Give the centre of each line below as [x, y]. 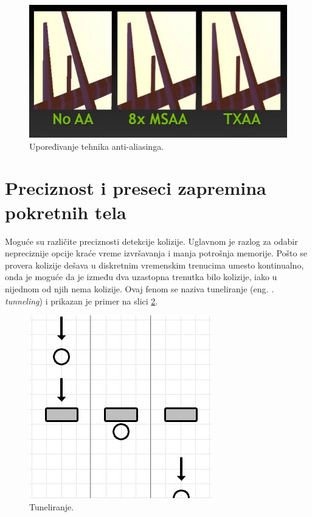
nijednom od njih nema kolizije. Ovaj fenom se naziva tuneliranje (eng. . [140, 288]
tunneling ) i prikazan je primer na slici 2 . [81, 301]
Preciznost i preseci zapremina [136, 188]
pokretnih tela [66, 212]
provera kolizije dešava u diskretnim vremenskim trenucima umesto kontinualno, [154, 265]
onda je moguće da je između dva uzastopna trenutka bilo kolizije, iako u [141, 277]
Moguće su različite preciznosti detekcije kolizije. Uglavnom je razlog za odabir [151, 241]
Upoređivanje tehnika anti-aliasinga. [97, 146]
